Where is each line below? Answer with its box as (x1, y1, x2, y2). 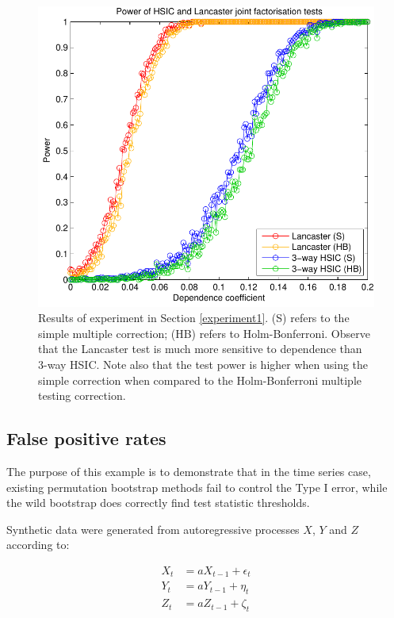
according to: (6, 536, 70, 553)
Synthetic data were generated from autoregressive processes (6, 520, 300, 537)
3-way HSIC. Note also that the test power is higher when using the (38, 355, 369, 372)
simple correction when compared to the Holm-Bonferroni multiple (38, 371, 362, 388)
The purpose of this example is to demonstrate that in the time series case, (6, 463, 371, 479)
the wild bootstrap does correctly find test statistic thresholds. (6, 494, 310, 511)
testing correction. (38, 387, 126, 404)
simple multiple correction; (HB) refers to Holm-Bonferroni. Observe (38, 324, 370, 341)
